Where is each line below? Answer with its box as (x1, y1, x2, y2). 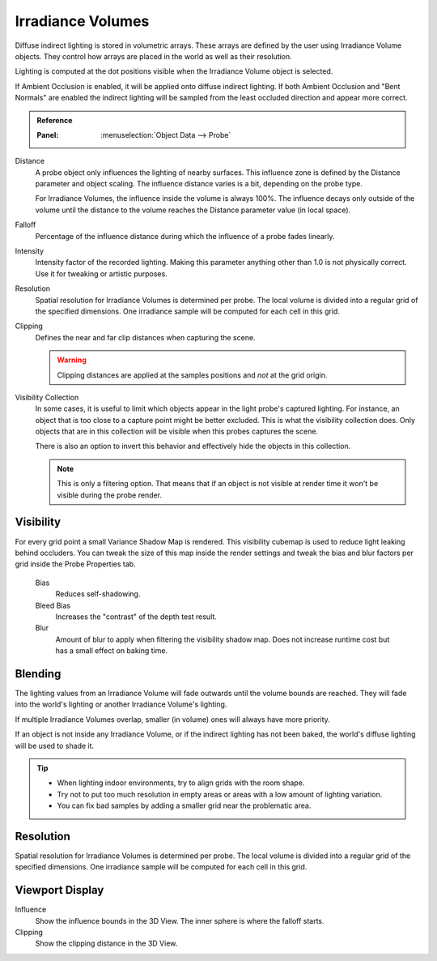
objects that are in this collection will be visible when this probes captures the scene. (35, 426, 319, 437)
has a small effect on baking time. (55, 646, 168, 656)
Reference (36, 115, 73, 125)
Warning (57, 355, 87, 365)
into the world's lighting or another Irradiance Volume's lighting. (15, 699, 227, 709)
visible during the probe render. (57, 490, 162, 500)
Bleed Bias (35, 600, 71, 610)
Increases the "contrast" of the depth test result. (55, 612, 218, 621)
